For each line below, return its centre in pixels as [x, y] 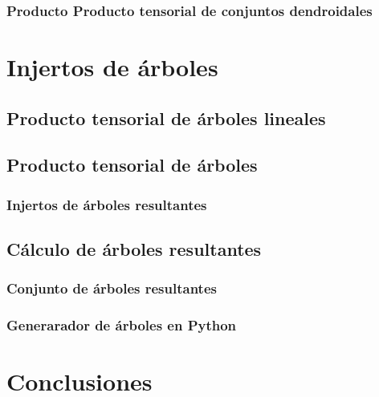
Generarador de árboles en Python [122, 325]
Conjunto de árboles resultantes [112, 288]
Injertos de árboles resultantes [107, 204]
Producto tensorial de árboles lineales [166, 117]
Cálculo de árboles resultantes [134, 249]
